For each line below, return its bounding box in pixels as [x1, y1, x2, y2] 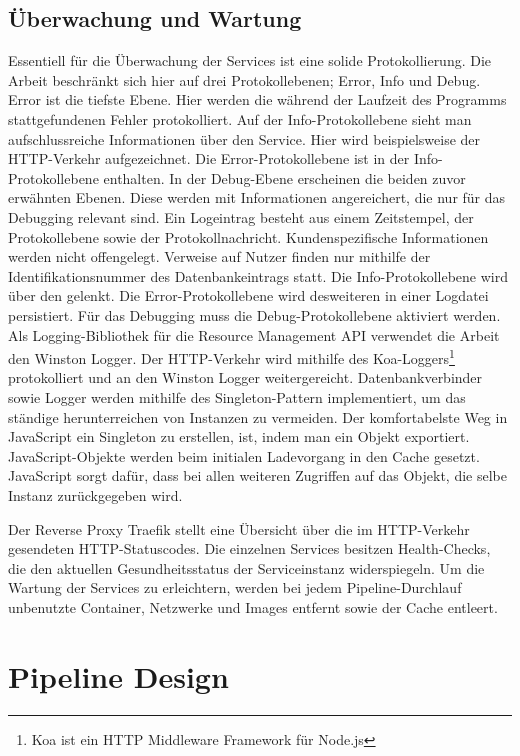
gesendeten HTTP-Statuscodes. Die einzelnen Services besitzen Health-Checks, [8, 538, 491, 559]
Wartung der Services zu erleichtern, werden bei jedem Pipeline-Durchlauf [8, 577, 462, 598]
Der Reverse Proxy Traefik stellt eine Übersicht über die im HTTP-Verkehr [8, 518, 470, 539]
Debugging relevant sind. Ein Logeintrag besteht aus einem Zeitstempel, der [8, 206, 474, 227]
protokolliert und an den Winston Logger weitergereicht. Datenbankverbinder [8, 367, 483, 388]
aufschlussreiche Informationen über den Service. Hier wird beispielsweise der [8, 128, 481, 149]
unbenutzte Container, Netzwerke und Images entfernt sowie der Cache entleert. [8, 596, 498, 617]
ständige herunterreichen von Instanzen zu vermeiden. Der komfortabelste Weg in [8, 406, 508, 427]
